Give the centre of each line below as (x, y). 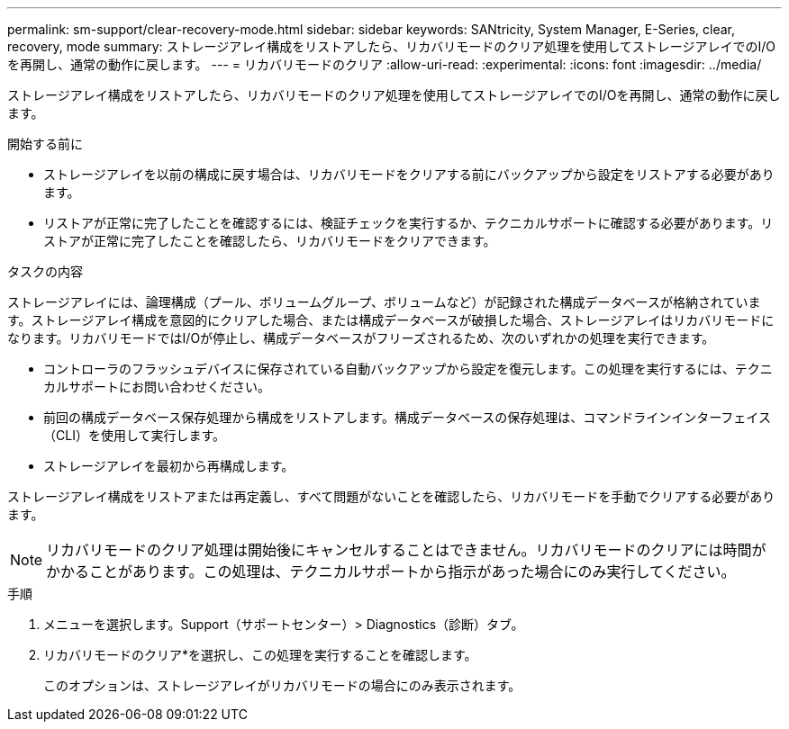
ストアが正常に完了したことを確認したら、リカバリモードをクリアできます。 (270, 241)
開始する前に (45, 144)
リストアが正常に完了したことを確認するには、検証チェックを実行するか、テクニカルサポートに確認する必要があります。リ (408, 223)
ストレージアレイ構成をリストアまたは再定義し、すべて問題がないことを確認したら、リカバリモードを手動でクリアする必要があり (391, 496)
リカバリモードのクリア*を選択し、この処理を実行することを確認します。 (260, 655)
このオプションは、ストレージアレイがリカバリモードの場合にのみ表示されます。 (282, 685)
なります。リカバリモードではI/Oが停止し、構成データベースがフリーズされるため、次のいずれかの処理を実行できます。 (361, 338)
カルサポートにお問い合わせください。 (157, 387)
